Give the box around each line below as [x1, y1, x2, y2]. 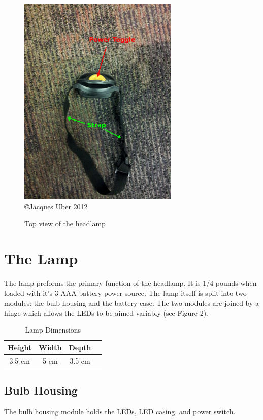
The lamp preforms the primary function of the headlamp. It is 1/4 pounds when [4, 277, 257, 288]
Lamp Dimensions [25, 324, 81, 335]
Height [8, 342, 32, 352]
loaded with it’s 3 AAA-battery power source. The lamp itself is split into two [4, 287, 247, 298]
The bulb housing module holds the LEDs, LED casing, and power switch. [4, 406, 236, 417]
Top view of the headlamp [24, 218, 106, 229]
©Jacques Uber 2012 [24, 201, 88, 212]
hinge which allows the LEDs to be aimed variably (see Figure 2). [4, 307, 209, 318]
